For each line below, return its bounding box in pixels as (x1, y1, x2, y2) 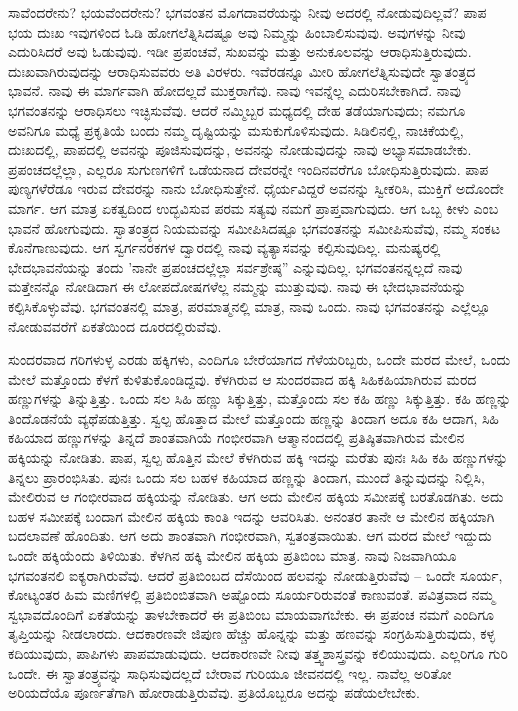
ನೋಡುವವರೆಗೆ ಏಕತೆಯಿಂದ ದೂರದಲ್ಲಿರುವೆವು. (8, 315, 222, 336)
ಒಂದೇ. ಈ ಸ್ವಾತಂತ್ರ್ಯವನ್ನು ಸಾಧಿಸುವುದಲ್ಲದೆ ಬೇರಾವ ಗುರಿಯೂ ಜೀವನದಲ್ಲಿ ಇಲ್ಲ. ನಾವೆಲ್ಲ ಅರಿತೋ (8, 662, 452, 683)
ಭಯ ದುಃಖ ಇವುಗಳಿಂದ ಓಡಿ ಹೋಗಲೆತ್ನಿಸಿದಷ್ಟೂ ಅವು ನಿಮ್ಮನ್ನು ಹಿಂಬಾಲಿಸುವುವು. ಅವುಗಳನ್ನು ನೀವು (8, 21, 466, 42)
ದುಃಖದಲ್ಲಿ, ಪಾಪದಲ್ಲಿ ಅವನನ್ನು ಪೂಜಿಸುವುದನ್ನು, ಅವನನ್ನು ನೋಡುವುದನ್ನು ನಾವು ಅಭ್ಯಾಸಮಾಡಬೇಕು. (8, 139, 472, 160)
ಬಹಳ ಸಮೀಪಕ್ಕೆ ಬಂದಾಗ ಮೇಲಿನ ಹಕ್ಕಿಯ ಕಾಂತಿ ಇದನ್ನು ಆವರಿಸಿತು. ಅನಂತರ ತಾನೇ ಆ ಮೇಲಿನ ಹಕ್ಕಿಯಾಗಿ (8, 505, 495, 526)
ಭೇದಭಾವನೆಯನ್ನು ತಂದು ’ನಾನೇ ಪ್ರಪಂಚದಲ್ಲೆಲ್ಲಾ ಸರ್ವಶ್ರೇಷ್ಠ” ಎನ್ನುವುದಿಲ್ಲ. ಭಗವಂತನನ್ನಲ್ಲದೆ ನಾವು (8, 256, 463, 277)
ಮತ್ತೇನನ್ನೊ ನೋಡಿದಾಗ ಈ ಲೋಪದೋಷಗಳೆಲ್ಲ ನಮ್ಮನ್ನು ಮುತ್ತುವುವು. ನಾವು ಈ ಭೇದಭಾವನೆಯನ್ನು (8, 276, 467, 297)
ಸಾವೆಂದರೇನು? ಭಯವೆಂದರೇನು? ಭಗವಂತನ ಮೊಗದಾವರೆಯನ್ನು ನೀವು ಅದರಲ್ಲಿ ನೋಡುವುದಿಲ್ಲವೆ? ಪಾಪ (8, 2, 487, 22)
